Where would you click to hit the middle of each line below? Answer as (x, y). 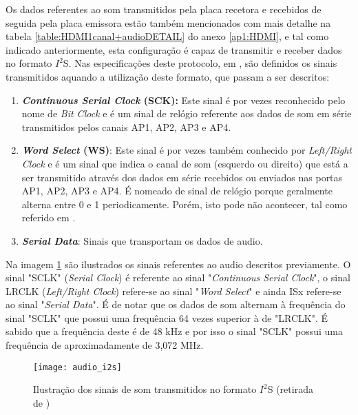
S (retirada (290, 389)
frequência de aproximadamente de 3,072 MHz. (105, 345)
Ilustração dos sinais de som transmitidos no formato (145, 389)
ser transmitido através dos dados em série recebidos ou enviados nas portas (182, 177)
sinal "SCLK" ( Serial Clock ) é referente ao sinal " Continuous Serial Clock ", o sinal (178, 277)
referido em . (49, 217)
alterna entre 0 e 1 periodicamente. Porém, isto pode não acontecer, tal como (185, 204)
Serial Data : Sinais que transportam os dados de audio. (142, 240)
